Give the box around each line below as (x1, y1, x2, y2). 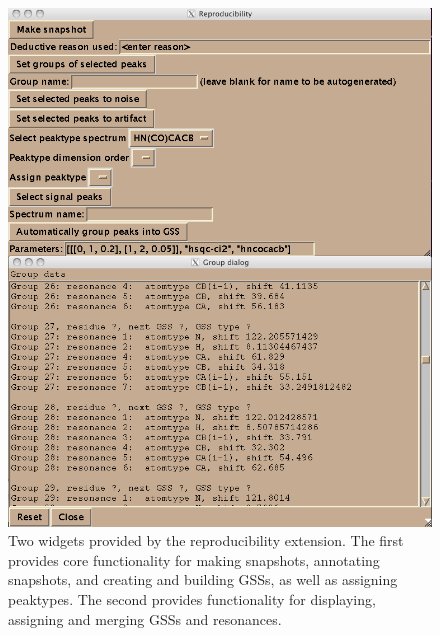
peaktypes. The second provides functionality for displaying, (8, 588, 376, 609)
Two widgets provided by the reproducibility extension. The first (8, 530, 404, 551)
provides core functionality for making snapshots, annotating (8, 549, 380, 570)
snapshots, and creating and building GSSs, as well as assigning (8, 569, 398, 590)
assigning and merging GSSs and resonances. (8, 608, 282, 629)
